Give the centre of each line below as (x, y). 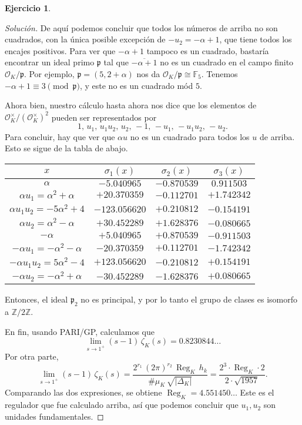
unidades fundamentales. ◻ (54, 416)
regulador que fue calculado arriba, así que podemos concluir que (122, 405)
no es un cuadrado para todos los (190, 136)
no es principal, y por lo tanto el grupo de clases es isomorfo (189, 299)
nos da (148, 73)
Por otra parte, (32, 356)
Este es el (257, 392)
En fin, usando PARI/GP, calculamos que (80, 331)
